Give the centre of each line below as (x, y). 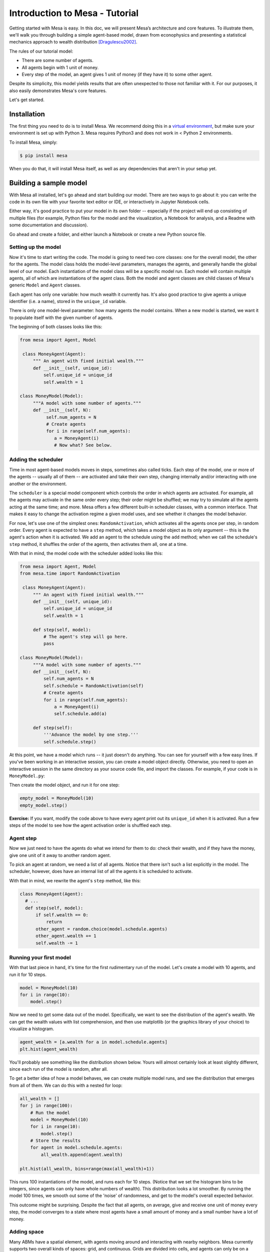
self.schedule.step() (70, 742)
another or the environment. (38, 484)
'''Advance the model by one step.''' (91, 735)
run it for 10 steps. (28, 975)
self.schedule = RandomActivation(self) (93, 686)
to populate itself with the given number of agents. (61, 318)
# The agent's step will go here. (86, 637)
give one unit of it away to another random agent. (60, 855)
